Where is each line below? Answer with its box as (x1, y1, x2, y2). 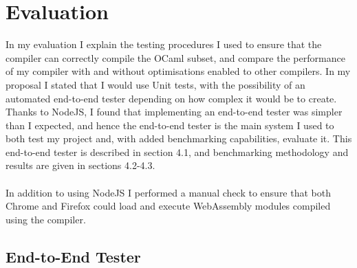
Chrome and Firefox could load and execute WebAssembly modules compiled (6, 199, 331, 213)
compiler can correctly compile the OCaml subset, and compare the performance (6, 50, 345, 65)
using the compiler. (6, 212, 86, 226)
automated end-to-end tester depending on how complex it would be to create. (6, 91, 337, 105)
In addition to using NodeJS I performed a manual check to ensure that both (6, 185, 331, 199)
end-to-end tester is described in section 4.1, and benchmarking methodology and (6, 144, 349, 159)
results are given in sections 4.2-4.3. (6, 158, 155, 172)
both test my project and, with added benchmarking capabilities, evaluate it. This (6, 131, 352, 146)
